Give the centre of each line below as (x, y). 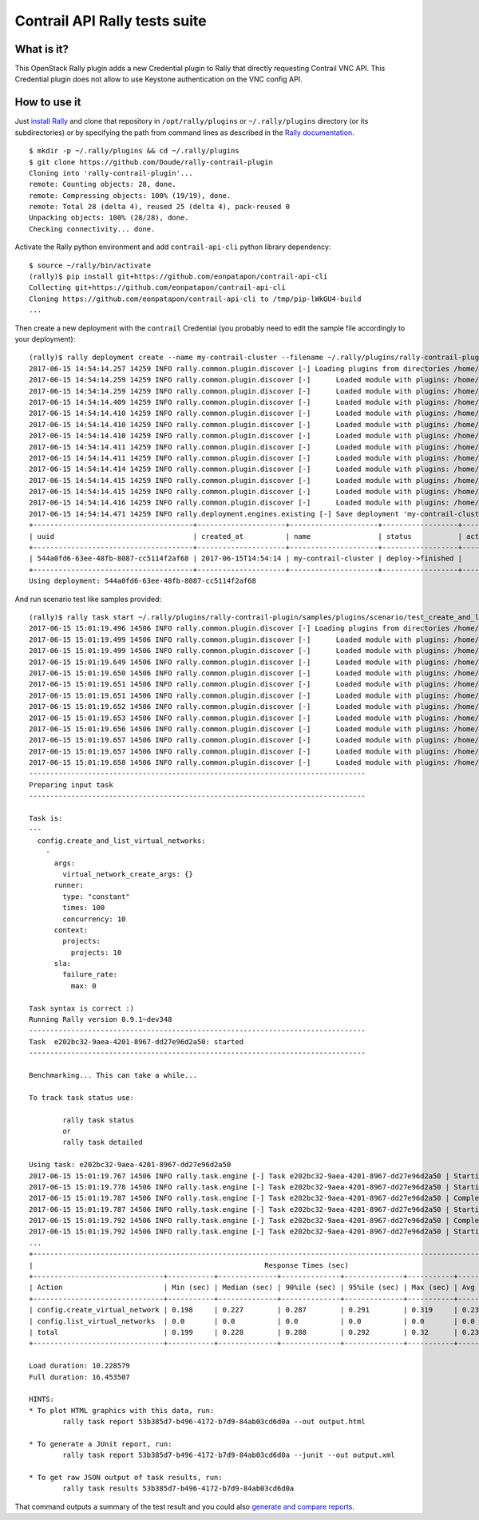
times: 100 (84, 908)
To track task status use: (82, 1097)
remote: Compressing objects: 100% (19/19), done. (130, 195)
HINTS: (42, 1399)
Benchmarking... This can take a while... (113, 1075)
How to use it (48, 103)
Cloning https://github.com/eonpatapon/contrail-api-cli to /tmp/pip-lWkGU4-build (195, 299)
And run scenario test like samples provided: (88, 599)
